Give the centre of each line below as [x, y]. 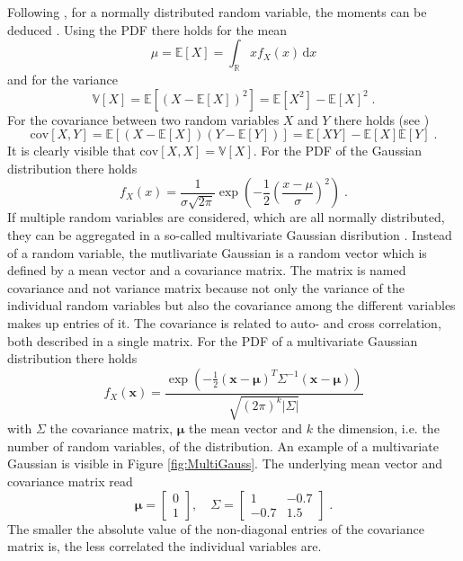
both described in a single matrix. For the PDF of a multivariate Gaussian [213, 340]
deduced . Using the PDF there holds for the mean [147, 29]
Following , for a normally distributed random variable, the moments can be [217, 12]
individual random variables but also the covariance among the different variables [231, 305]
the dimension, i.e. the [378, 428]
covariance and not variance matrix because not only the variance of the [206, 287]
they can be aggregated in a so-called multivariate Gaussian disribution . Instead [230, 234]
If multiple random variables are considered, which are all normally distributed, [226, 217]
